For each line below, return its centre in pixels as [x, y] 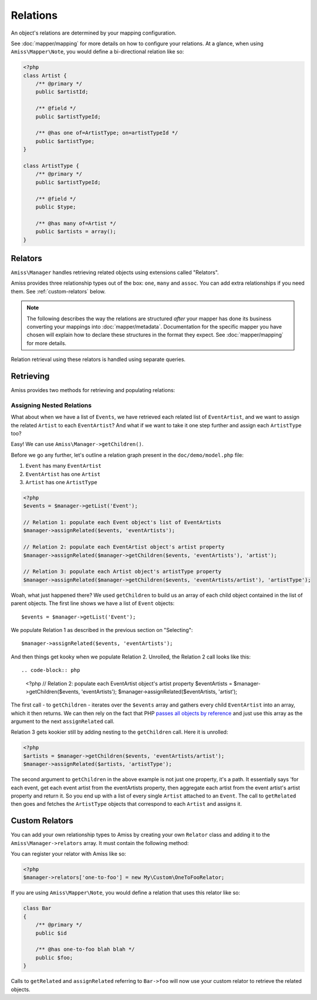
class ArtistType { [51, 166]
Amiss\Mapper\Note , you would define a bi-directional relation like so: [97, 52]
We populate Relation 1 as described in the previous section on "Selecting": [102, 630]
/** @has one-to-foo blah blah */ [85, 950]
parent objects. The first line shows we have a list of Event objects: [93, 603]
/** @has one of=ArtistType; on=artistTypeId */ [107, 133]
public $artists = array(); [76, 232]
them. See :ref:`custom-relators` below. [58, 291]
